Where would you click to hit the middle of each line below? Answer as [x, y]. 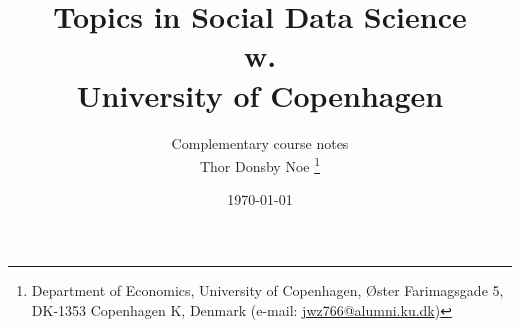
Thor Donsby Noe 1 [260, 164]
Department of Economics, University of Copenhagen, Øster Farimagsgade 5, [267, 289]
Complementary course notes [260, 142]
